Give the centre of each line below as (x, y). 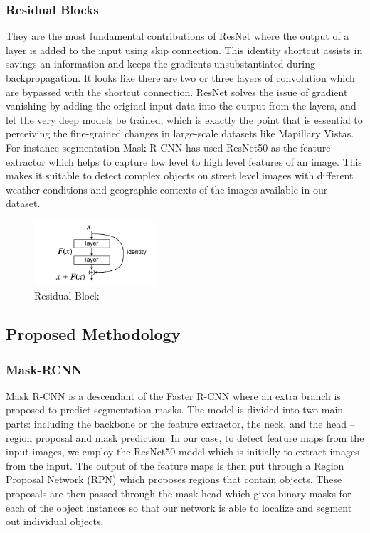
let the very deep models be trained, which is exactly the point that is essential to (184, 119)
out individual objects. (55, 521)
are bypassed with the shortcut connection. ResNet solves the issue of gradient (177, 91)
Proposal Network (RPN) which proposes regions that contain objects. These (174, 479)
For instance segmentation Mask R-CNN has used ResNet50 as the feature (168, 147)
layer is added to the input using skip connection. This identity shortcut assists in (184, 49)
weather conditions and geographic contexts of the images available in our (167, 189)
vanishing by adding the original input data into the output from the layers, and (181, 106)
